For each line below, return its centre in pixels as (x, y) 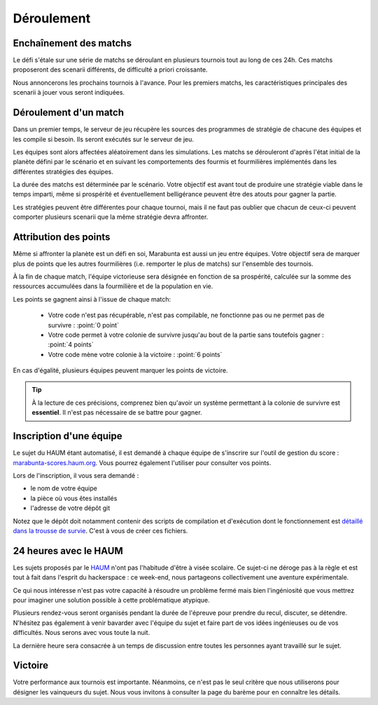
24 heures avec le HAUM (68, 551)
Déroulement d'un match (69, 113)
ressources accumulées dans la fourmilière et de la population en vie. (113, 286)
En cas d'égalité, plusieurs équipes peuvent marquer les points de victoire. (120, 370)
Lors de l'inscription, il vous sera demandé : (76, 475)
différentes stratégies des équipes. (63, 171)
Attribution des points (62, 237)
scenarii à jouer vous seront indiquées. (69, 93)
